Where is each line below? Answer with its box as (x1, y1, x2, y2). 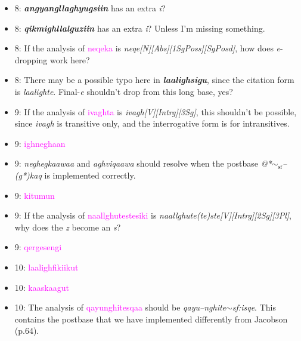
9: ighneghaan (14, 137, 66, 149)
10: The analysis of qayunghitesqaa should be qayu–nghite (14, 301, 226, 314)
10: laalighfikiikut (14, 260, 79, 273)
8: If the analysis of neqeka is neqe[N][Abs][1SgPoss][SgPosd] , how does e (14, 42, 281, 54)
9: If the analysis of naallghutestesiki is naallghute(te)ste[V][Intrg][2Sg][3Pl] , (14, 209, 291, 222)
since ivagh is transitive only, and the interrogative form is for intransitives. (14, 117, 290, 130)
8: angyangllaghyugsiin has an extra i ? (14, 2, 166, 14)
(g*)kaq (14, 168, 42, 181)
